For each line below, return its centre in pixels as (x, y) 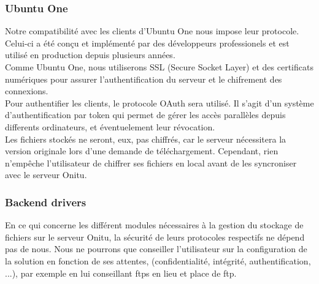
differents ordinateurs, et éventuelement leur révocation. (110, 126)
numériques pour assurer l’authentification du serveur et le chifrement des (144, 79)
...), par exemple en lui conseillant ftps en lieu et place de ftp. (121, 273)
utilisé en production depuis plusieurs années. (90, 55)
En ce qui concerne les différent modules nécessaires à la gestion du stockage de (154, 225)
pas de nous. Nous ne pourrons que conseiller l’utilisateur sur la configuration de (156, 249)
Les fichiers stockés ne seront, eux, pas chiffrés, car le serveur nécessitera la (146, 139)
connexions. (27, 91)
